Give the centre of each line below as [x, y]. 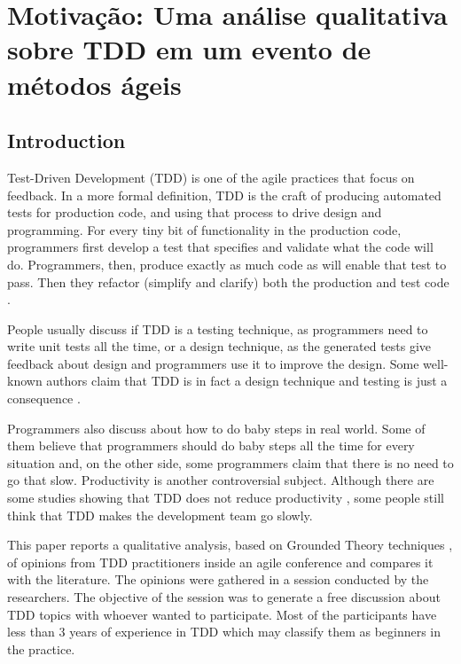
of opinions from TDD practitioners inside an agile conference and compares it [220, 562]
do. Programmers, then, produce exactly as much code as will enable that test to [227, 264]
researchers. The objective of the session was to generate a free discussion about [224, 597]
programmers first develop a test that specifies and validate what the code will [220, 247]
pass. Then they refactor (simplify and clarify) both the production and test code [228, 281]
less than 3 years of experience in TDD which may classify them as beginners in [224, 632]
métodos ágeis [94, 84]
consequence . [44, 398]
